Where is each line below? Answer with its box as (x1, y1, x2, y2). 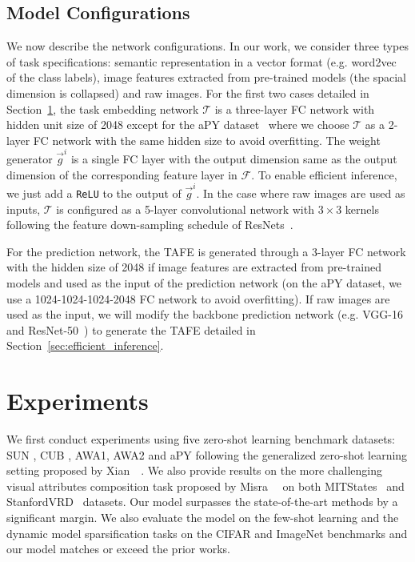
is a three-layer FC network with (214, 100, 375, 117)
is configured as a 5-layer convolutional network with (56, 200, 314, 217)
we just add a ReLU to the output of (6, 184, 182, 201)
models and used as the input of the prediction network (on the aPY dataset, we (6, 275, 402, 291)
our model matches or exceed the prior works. (6, 540, 230, 557)
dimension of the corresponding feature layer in (6, 166, 237, 183)
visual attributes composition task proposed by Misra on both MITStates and (6, 477, 405, 494)
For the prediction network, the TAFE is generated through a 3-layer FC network (6, 243, 406, 259)
